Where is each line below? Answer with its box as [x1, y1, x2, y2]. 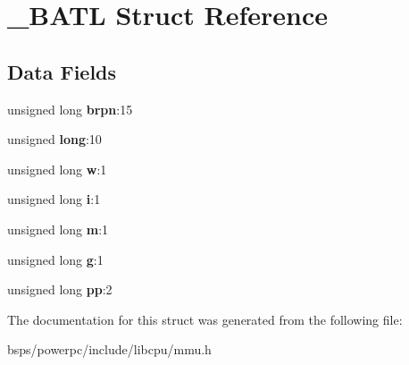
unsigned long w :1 [7, 159, 107, 178]
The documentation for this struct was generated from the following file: [7, 310, 403, 328]
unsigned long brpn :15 [7, 99, 133, 118]
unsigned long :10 [7, 130, 102, 149]
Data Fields [7, 57, 117, 85]
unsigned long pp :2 [7, 280, 113, 299]
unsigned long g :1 [7, 250, 104, 268]
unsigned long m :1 [7, 219, 109, 238]
